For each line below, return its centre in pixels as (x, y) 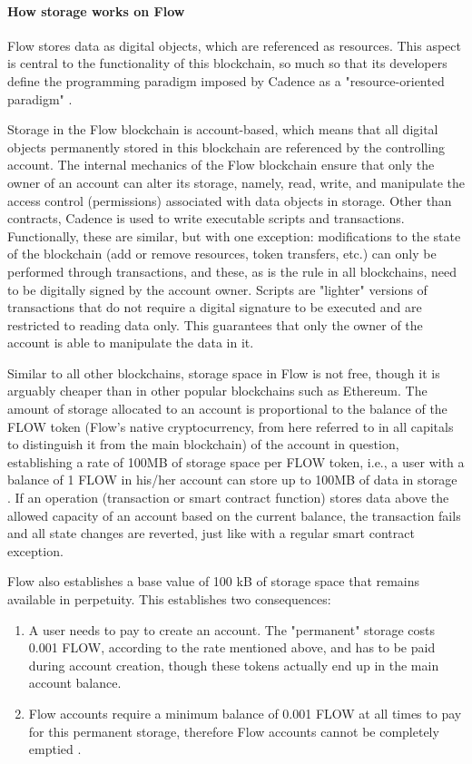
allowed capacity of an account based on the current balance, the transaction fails (234, 515)
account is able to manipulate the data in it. (131, 343)
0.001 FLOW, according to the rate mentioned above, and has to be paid (232, 647)
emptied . (55, 749)
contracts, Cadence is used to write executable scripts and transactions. (206, 218)
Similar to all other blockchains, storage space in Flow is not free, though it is (224, 372)
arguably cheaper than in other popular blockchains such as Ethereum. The (217, 391)
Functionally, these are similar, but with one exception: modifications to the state (234, 235)
